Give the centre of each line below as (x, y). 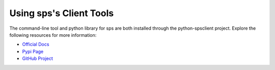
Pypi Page (33, 51)
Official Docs (36, 44)
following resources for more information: (53, 35)
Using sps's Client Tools (62, 13)
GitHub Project (38, 58)
